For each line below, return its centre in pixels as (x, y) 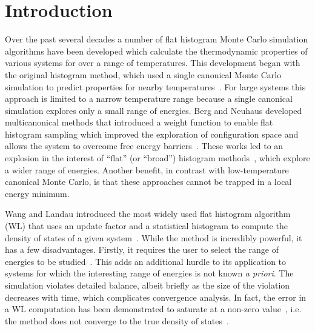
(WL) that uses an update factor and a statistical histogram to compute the (146, 226)
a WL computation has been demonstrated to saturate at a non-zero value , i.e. (153, 309)
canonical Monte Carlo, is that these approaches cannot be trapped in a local (148, 182)
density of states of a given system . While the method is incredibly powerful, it (154, 237)
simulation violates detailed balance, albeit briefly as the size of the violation (148, 285)
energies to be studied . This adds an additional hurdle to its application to (146, 261)
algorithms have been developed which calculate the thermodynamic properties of (156, 51)
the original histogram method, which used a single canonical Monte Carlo (143, 74)
